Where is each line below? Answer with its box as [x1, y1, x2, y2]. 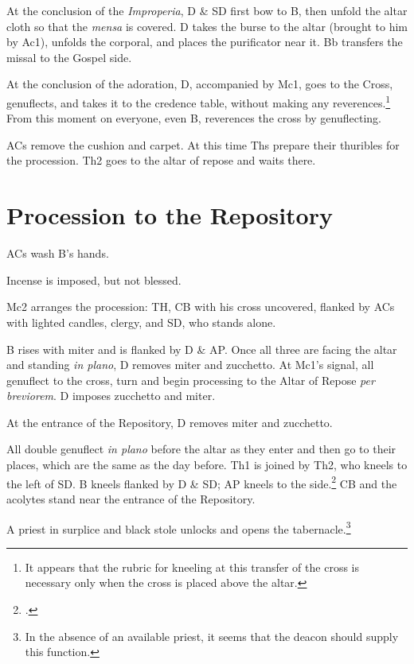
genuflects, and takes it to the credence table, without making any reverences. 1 [6, 91, 391, 111]
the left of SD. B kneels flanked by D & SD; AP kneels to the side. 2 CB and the [6, 472, 397, 491]
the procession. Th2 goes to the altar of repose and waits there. [6, 152, 316, 169]
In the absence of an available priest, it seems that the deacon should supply [25, 627, 399, 644]
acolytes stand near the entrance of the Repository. [6, 490, 256, 507]
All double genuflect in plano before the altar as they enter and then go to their [6, 441, 396, 457]
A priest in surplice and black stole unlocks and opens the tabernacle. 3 [6, 518, 351, 537]
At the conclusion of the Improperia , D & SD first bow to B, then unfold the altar [6, 2, 408, 18]
